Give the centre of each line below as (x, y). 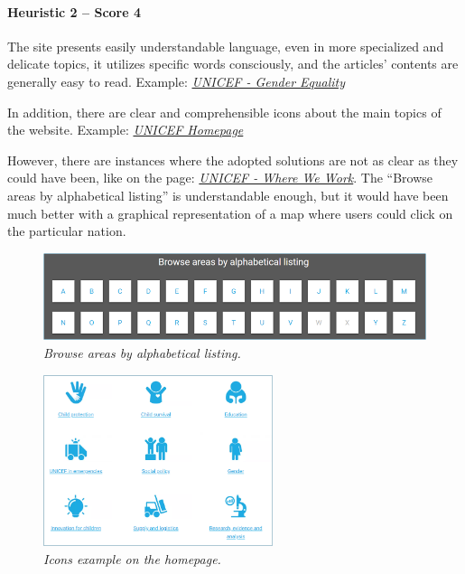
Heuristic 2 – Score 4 (74, 11)
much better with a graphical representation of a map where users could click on (230, 213)
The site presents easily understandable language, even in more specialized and (226, 46)
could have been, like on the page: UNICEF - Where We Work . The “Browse (220, 178)
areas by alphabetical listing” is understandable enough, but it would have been (228, 195)
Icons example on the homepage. (132, 558)
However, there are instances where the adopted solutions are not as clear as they (233, 160)
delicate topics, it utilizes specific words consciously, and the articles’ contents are (233, 64)
